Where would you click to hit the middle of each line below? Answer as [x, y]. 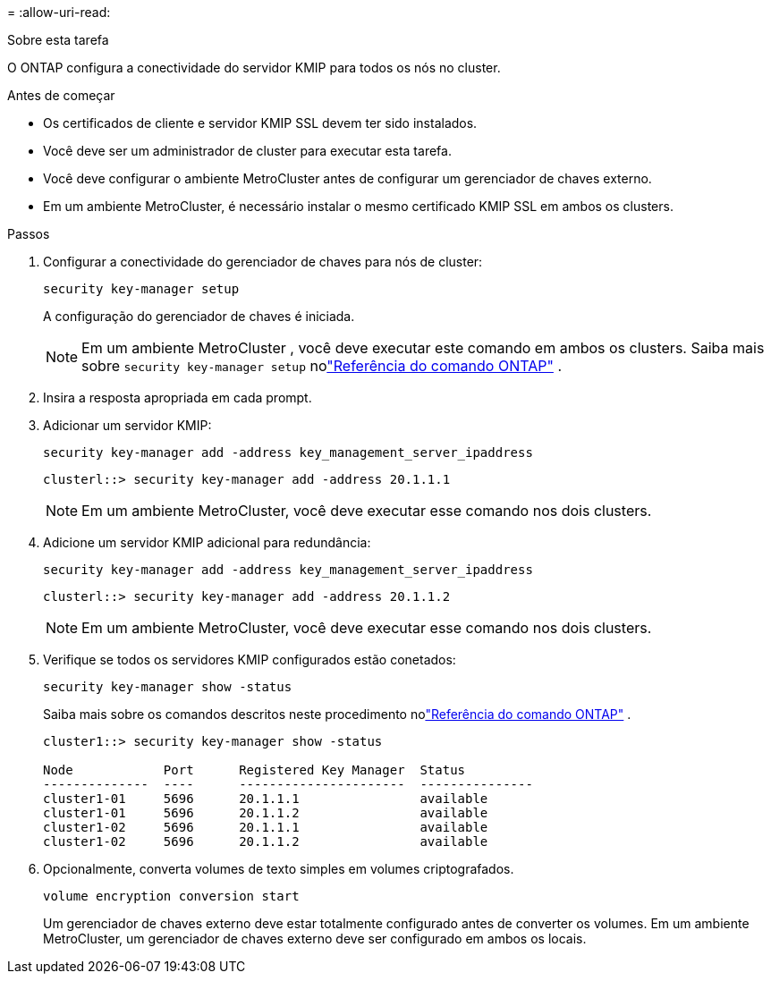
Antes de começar [61, 95]
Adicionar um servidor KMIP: [127, 425]
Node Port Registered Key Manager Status [254, 770]
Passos [29, 234]
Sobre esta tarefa [58, 40]
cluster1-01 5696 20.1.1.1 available [266, 799]
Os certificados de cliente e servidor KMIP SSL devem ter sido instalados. [260, 123]
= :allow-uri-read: [59, 12]
